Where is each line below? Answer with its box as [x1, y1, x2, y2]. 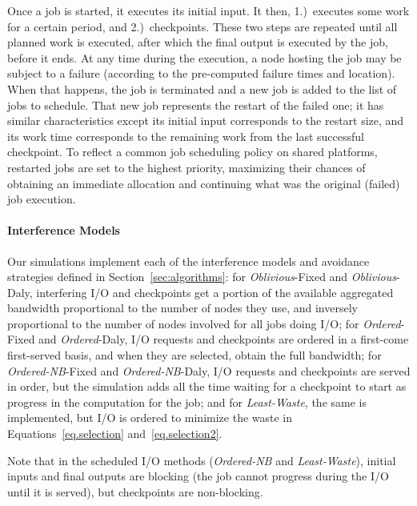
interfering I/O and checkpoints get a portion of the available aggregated [36, 283, 394, 300]
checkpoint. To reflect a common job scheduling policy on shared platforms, [7, 143, 378, 160]
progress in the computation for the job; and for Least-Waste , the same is [7, 393, 367, 410]
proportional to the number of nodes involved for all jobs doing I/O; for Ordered [7, 315, 401, 331]
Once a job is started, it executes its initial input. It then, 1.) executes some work [7, 2, 410, 18]
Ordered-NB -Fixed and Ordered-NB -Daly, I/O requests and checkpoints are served [7, 362, 411, 379]
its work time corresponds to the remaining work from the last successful [7, 127, 365, 144]
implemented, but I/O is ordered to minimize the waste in [7, 409, 293, 426]
